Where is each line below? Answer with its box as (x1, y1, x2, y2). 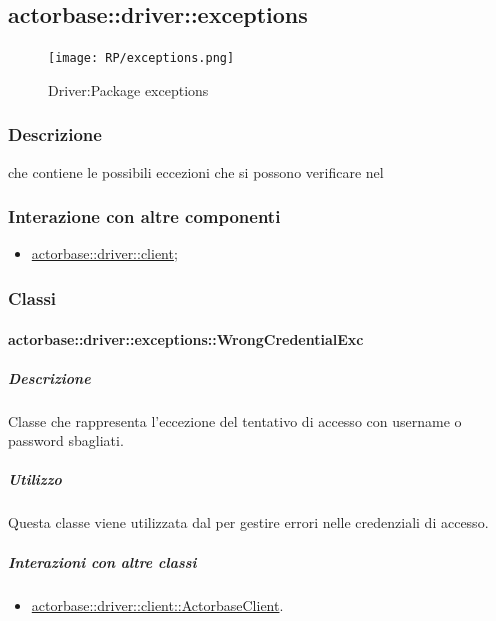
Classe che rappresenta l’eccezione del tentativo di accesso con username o (8, 410, 462, 431)
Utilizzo (8, 469, 62, 490)
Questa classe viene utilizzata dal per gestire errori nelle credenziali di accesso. (8, 512, 489, 533)
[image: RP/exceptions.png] (48, 51, 235, 66)
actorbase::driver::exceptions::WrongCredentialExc (8, 328, 364, 349)
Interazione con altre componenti (8, 204, 281, 229)
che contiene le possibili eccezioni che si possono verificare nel (8, 161, 384, 182)
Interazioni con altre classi (8, 551, 197, 572)
